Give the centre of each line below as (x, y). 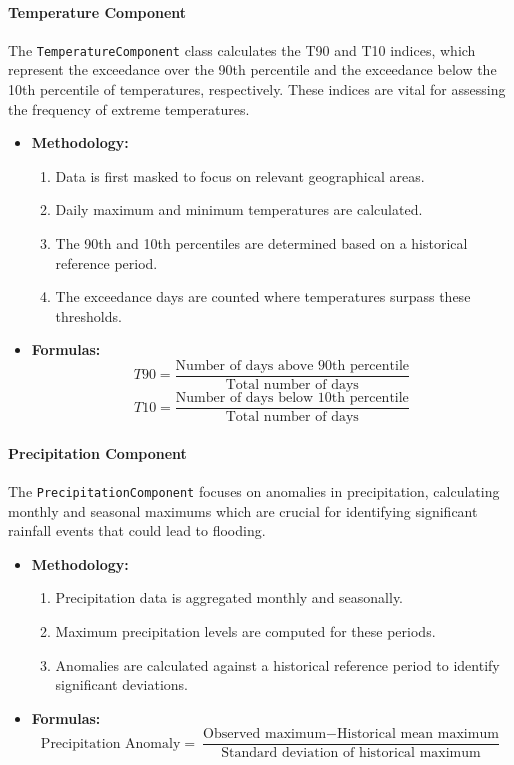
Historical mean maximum (417, 734)
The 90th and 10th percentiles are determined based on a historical (261, 243)
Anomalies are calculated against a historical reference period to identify (277, 664)
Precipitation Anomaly (110, 743)
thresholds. (88, 315)
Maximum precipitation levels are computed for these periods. (245, 630)
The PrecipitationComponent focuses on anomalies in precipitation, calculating (254, 490)
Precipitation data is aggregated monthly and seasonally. (229, 597)
